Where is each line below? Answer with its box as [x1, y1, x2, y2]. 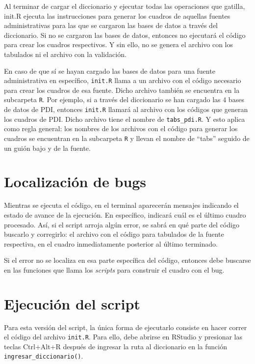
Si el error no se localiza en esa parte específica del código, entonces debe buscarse [4, 255, 251, 265]
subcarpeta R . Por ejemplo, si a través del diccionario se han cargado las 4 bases [4, 94, 244, 105]
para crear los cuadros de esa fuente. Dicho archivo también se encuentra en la [4, 84, 240, 95]
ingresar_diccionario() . [4, 351, 83, 361]
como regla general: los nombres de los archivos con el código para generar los [4, 123, 238, 134]
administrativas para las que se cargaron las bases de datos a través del [4, 20, 218, 30]
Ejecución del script [4, 293, 140, 313]
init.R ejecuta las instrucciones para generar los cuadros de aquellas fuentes [4, 10, 230, 21]
